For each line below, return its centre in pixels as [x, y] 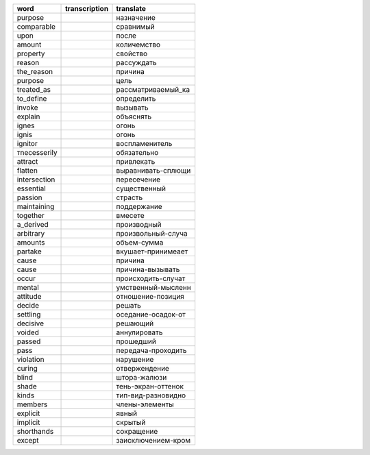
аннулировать [139, 332]
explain [28, 116]
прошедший [136, 341]
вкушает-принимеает [152, 251]
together [30, 216]
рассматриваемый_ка [153, 89]
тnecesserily [37, 152]
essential [31, 188]
